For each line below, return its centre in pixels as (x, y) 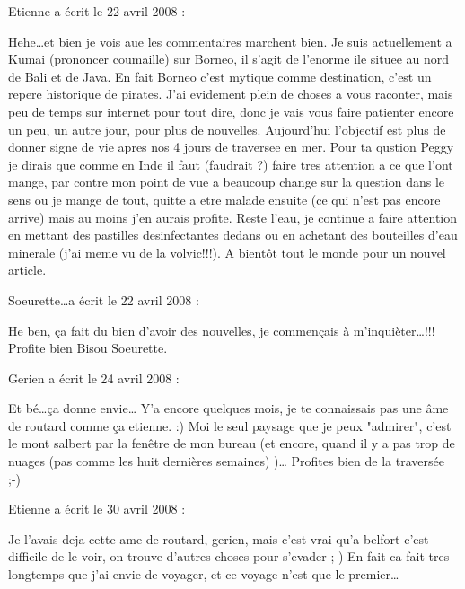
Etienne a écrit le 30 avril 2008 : (97, 509)
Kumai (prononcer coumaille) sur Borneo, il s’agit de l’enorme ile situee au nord (229, 59)
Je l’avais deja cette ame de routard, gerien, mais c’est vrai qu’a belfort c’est (219, 538)
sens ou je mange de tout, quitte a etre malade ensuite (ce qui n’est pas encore (224, 199)
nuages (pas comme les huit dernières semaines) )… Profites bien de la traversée (226, 461)
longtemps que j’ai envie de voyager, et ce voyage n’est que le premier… (204, 574)
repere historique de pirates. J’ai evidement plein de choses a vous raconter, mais (231, 94)
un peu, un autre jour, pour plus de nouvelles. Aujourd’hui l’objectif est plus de (227, 129)
